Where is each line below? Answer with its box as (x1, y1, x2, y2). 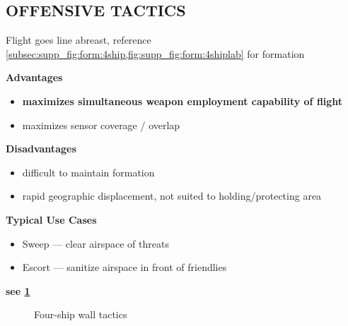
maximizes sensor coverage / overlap (22, 117, 180, 132)
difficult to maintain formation (22, 164, 155, 179)
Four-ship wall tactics (34, 307, 127, 322)
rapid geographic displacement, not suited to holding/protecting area (22, 188, 322, 203)
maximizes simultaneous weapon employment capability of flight (22, 93, 343, 108)
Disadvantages (6, 141, 76, 156)
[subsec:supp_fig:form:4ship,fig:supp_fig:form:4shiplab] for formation (6, 46, 305, 61)
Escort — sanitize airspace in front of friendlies (22, 260, 227, 274)
